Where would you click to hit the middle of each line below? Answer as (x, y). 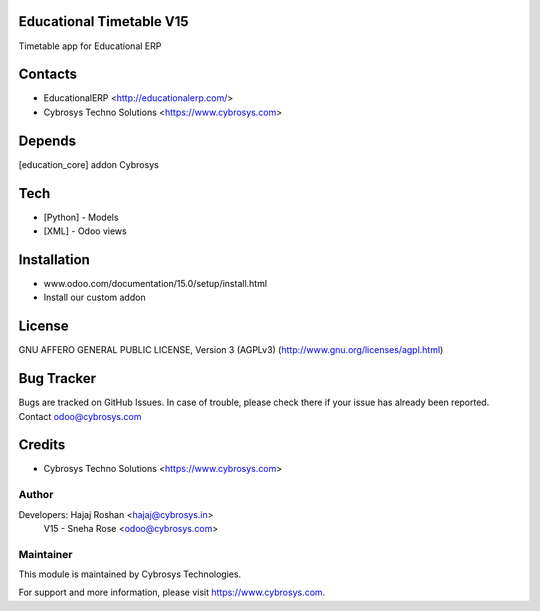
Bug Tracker (57, 378)
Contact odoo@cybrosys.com (80, 416)
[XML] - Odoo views (85, 231)
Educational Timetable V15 (103, 21)
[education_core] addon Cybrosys (88, 164)
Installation (54, 259)
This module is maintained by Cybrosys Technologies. (130, 574)
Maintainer (45, 554)
